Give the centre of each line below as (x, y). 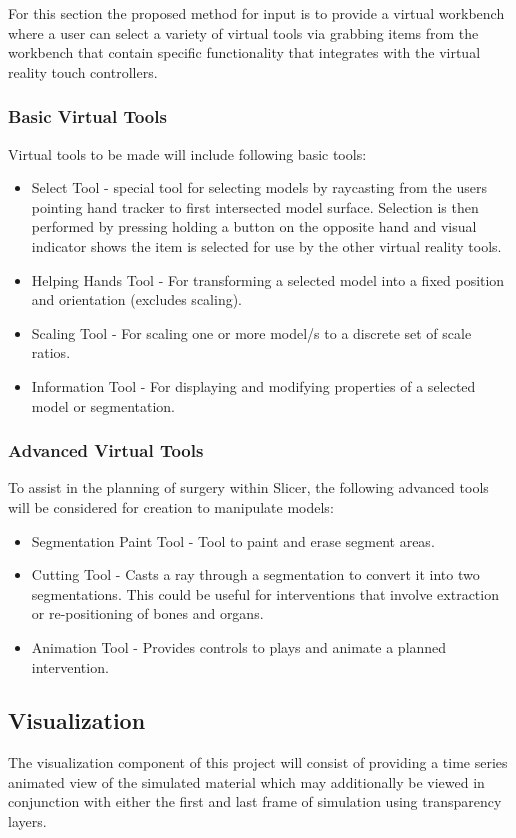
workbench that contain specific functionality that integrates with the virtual (244, 52)
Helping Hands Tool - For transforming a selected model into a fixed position (268, 279)
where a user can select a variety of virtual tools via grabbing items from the (243, 32)
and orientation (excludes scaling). (137, 299)
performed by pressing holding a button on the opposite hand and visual (254, 226)
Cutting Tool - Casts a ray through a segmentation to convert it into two (255, 574)
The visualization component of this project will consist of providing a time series (258, 762)
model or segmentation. (103, 405)
